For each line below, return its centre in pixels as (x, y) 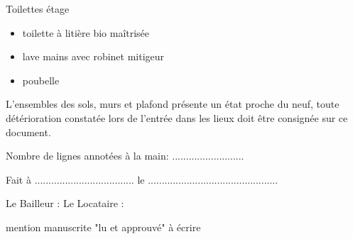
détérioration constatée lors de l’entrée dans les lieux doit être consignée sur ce (177, 117)
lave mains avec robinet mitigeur (93, 56)
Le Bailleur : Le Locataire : (65, 203)
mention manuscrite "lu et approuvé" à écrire (103, 227)
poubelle (41, 80)
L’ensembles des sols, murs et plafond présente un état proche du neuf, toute (173, 104)
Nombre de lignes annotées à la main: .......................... (125, 156)
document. (28, 132)
